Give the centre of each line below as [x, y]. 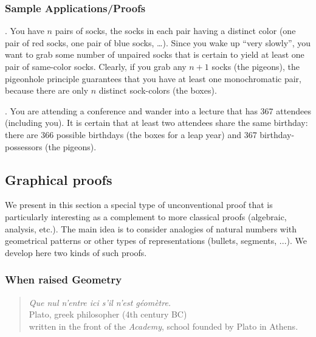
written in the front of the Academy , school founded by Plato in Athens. [163, 326]
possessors [24, 146]
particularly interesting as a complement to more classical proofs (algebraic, [146, 216]
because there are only [47, 90]
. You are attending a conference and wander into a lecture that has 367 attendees [158, 110]
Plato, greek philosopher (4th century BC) [108, 314]
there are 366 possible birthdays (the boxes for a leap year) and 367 [131, 134]
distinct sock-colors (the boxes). [158, 90]
